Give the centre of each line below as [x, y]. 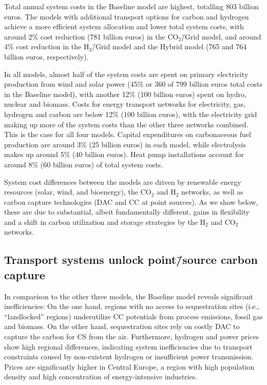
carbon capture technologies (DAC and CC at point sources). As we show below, [131, 201]
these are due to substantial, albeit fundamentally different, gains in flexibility [127, 212]
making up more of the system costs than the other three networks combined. [126, 124]
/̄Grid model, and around [221, 36]
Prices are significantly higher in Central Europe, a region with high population [129, 366]
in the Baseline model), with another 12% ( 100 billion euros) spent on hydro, [125, 94]
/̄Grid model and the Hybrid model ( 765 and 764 [169, 46]
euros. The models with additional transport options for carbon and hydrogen [127, 16]
